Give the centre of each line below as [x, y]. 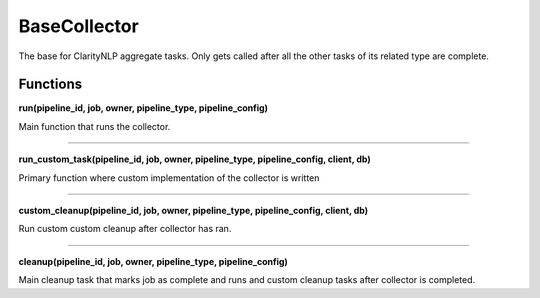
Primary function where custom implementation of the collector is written [169, 177]
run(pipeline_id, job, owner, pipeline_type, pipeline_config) [143, 108]
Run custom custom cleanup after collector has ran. [125, 229]
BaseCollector [78, 26]
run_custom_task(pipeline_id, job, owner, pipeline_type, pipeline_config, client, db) [194, 159]
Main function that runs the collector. [94, 126]
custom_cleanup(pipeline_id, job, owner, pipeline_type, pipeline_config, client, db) [193, 211]
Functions [50, 84]
